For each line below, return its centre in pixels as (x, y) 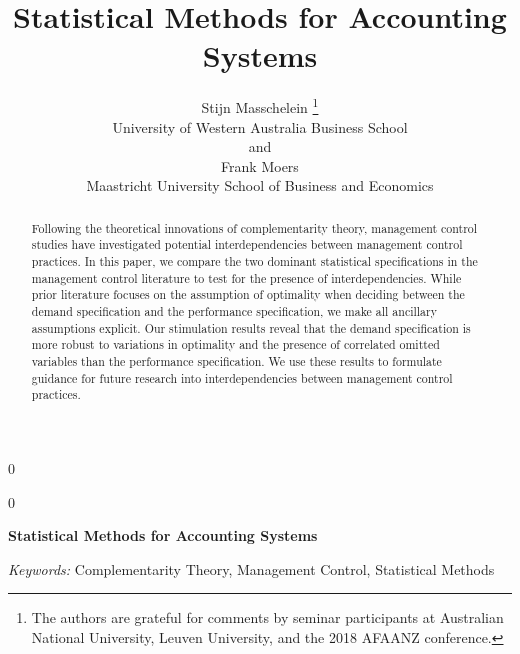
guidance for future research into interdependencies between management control (242, 377)
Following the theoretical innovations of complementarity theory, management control (254, 227)
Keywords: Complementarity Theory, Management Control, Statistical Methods (251, 568)
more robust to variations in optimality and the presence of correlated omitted (235, 344)
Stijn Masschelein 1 (260, 105)
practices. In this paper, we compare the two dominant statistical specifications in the (254, 261)
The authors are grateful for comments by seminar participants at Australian (267, 617)
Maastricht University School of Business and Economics (260, 185)
